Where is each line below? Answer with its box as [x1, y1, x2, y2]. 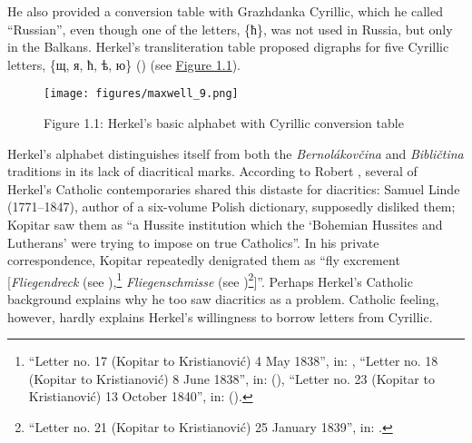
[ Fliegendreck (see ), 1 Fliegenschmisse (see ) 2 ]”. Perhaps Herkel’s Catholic [7, 269, 413, 290]
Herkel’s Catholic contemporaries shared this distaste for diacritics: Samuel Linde [7, 179, 460, 198]
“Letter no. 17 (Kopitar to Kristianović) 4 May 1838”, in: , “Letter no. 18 [28, 351, 438, 370]
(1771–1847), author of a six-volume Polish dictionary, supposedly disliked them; [7, 197, 456, 216]
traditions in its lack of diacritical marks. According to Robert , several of [7, 162, 418, 181]
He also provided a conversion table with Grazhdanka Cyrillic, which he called [7, 2, 443, 20]
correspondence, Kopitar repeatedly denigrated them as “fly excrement [7, 251, 400, 270]
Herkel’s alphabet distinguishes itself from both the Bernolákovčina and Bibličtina [7, 143, 464, 162]
